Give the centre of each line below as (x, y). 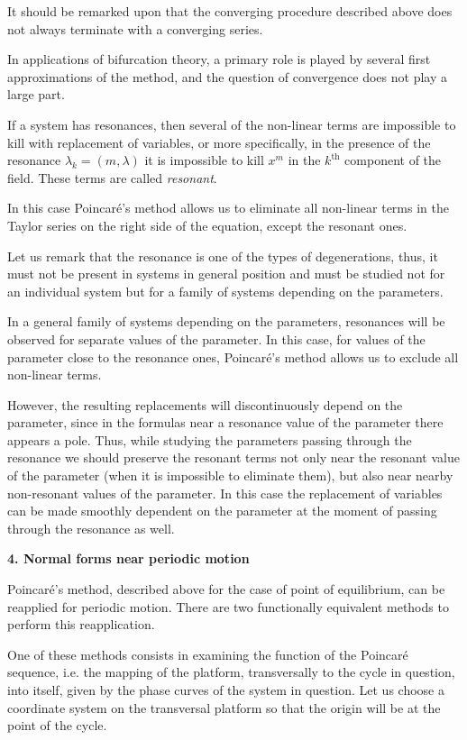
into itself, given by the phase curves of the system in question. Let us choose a (226, 690)
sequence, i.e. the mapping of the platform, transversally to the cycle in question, (231, 672)
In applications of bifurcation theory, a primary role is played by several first (219, 59)
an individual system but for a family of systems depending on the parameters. (225, 291)
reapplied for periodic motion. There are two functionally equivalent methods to (228, 606)
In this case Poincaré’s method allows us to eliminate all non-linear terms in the (228, 208)
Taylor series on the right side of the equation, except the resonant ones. (207, 225)
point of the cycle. (57, 725)
